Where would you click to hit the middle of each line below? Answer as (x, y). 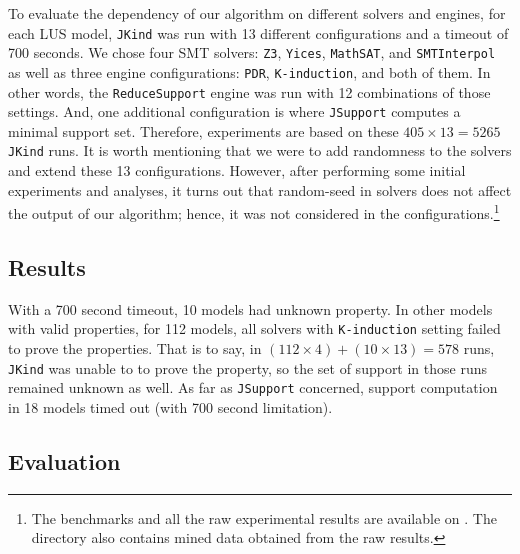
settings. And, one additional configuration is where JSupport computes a (234, 111)
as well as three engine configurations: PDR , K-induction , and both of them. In (249, 71)
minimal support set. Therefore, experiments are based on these (203, 130)
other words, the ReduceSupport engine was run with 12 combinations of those (249, 91)
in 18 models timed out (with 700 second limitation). (170, 406)
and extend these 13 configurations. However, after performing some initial (237, 170)
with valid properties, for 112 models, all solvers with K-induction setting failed (254, 328)
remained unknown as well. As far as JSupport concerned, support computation (253, 387)
